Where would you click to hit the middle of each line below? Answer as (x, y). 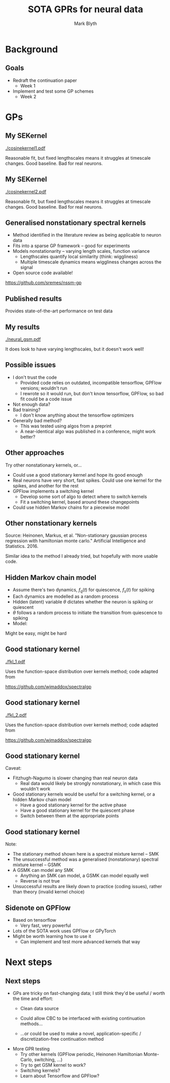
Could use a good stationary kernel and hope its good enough (78, 475)
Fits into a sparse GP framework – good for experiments (71, 246)
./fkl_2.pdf (16, 715)
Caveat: (13, 768)
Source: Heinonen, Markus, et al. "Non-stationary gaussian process (76, 536)
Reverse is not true (40, 881)
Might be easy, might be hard (36, 633)
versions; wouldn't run (44, 388)
